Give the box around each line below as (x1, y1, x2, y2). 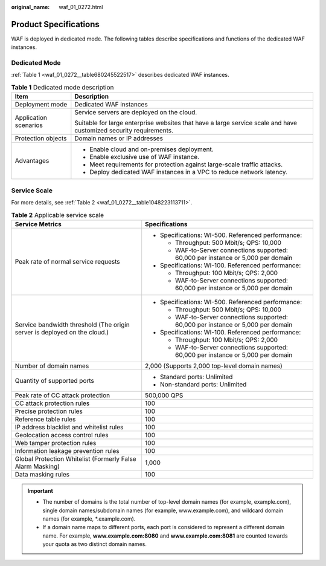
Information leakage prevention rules (14, 446, 120, 455)
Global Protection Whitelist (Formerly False (14, 454, 136, 463)
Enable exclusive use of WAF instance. (89, 153, 199, 161)
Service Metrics (14, 220, 62, 228)
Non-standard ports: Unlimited (160, 380, 247, 388)
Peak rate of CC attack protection (14, 391, 110, 399)
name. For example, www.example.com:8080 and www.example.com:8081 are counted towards (42, 532, 288, 539)
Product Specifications (11, 19, 100, 30)
